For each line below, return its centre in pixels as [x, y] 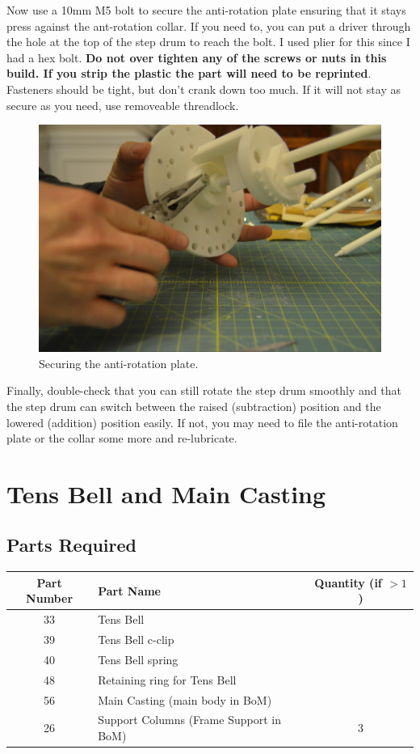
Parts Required [71, 545]
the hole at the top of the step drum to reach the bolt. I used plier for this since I [208, 42]
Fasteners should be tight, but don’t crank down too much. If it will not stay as [204, 89]
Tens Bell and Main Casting [166, 493]
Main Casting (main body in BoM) [185, 699]
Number [50, 598]
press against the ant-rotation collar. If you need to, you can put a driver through [209, 25]
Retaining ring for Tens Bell [167, 679]
